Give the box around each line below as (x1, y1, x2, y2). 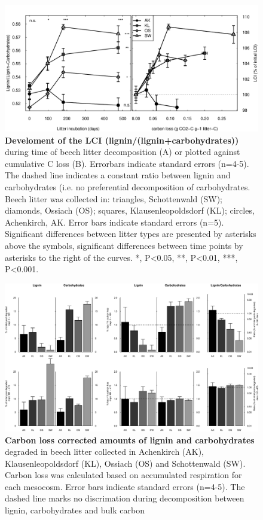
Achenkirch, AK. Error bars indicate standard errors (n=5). (5, 215, 224, 228)
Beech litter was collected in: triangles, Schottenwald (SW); (5, 192, 223, 205)
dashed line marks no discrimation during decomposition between (5, 492, 244, 504)
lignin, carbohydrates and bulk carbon (5, 504, 145, 516)
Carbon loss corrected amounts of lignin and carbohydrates (5, 433, 255, 446)
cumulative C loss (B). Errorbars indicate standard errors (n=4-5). (5, 157, 249, 169)
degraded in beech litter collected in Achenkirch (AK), (5, 445, 204, 458)
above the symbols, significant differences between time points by (5, 239, 243, 251)
